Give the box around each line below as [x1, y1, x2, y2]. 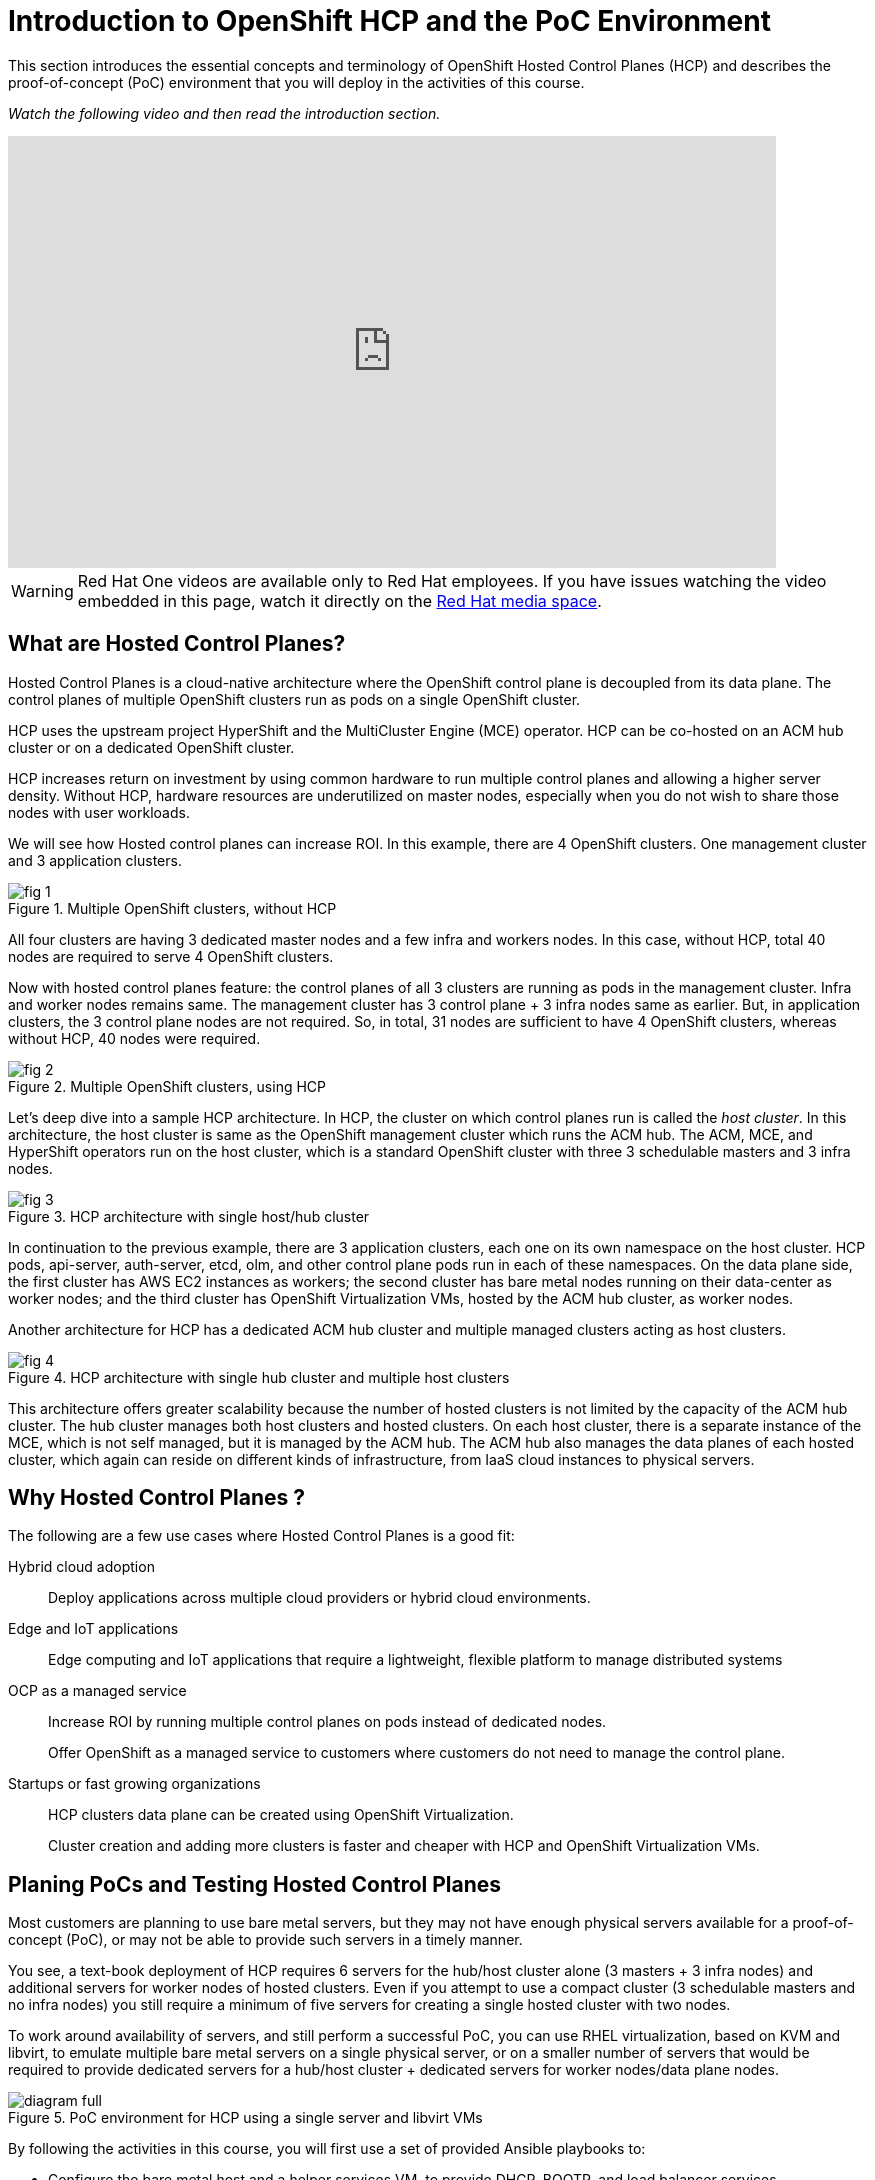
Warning [11, 580, 74, 601]
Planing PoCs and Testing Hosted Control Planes [8, 1871, 502, 1897]
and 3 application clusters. [8, 851, 182, 869]
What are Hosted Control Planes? [8, 631, 346, 657]
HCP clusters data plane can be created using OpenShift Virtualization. [48, 1806, 514, 1824]
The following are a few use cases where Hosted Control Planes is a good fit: [8, 1527, 515, 1545]
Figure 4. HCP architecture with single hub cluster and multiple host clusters [8, 1368, 510, 1386]
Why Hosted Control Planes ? [8, 1485, 305, 1511]
